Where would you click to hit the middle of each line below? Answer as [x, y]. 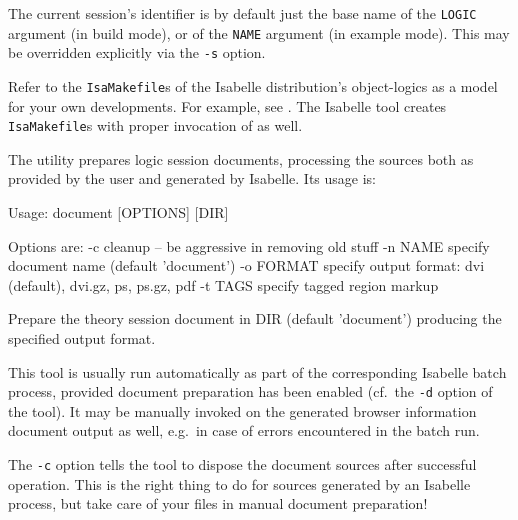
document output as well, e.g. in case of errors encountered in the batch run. [244, 430]
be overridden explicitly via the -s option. [137, 52]
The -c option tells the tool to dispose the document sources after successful [242, 464]
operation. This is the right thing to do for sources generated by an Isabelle [239, 483]
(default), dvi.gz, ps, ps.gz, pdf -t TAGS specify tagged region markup [223, 284]
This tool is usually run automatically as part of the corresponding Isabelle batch [257, 371]
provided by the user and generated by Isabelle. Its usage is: [192, 178]
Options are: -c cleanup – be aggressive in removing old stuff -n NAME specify [249, 245]
